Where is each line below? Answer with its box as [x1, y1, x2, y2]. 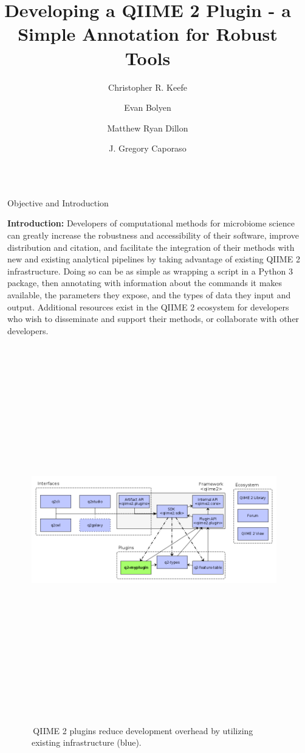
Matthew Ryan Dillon [107, 121, 188, 134]
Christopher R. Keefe [108, 80, 187, 93]
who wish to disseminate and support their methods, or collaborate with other [7, 312, 300, 325]
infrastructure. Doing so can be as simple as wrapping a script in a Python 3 [7, 264, 293, 277]
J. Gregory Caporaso [109, 142, 187, 155]
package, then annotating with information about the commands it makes [7, 276, 283, 289]
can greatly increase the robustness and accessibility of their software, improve [7, 229, 299, 242]
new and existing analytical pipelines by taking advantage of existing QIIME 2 [7, 253, 300, 265]
